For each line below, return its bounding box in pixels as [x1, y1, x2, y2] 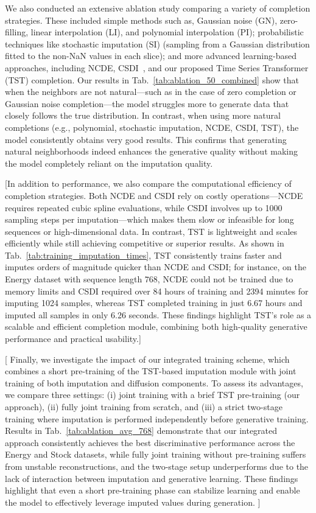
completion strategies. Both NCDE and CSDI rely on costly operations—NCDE [5, 189, 303, 201]
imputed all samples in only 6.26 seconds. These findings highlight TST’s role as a [5, 308, 312, 321]
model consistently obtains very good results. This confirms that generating [5, 133, 287, 145]
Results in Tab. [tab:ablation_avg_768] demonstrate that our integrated [5, 424, 278, 437]
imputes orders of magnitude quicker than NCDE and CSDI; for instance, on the [5, 260, 306, 273]
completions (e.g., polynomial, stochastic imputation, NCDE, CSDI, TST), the [5, 120, 299, 133]
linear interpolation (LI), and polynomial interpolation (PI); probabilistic [30, 26, 304, 38]
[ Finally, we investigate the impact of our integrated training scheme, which [5, 352, 290, 365]
